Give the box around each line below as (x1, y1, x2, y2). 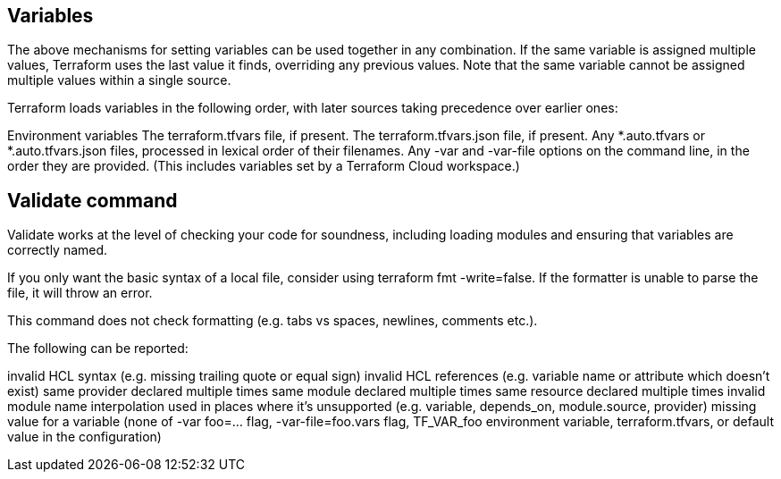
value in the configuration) (7, 429, 162, 445)
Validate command (7, 189, 178, 212)
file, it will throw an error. (7, 285, 153, 301)
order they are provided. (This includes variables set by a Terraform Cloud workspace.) (7, 158, 520, 174)
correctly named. (7, 242, 108, 258)
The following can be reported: (7, 340, 189, 357)
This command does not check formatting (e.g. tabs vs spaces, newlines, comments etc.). (7, 313, 538, 329)
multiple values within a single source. (7, 72, 231, 88)
